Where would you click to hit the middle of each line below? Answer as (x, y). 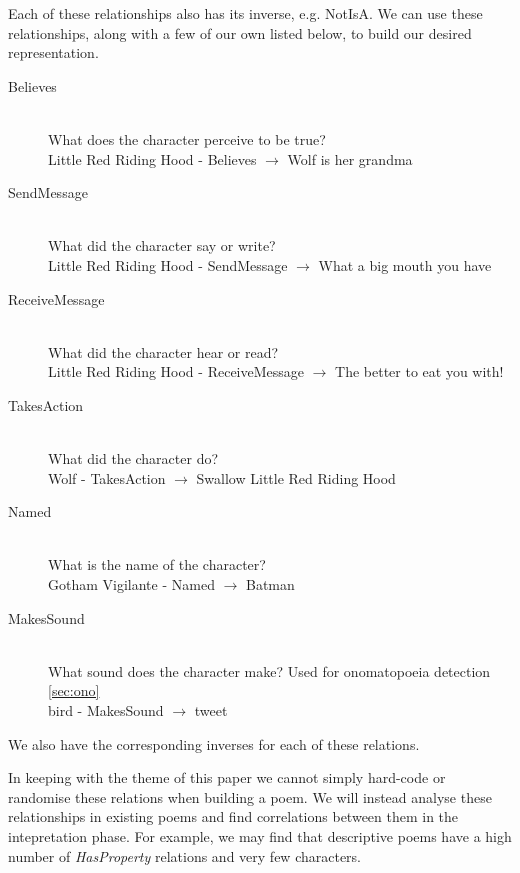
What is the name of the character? (157, 564)
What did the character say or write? (162, 245)
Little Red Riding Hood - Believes (152, 158)
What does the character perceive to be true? (187, 138)
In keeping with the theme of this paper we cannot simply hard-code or (227, 777)
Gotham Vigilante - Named (131, 584)
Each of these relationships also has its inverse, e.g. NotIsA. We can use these (245, 13)
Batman (270, 584)
